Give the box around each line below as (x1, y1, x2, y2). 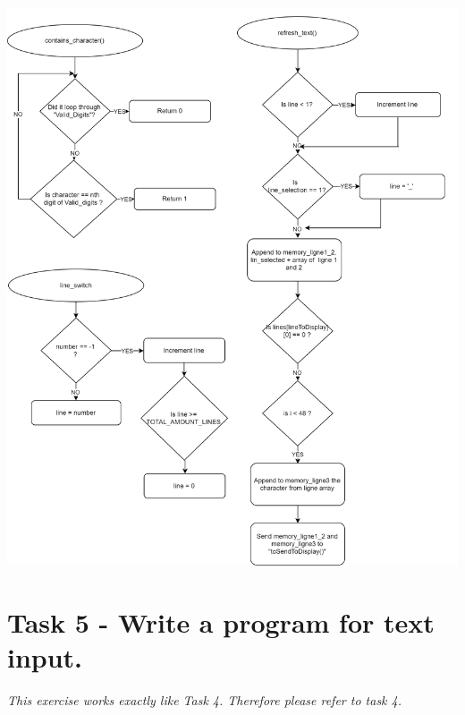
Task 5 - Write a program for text (7, 603, 435, 640)
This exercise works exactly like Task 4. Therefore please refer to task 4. (7, 690, 402, 709)
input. (7, 639, 83, 676)
